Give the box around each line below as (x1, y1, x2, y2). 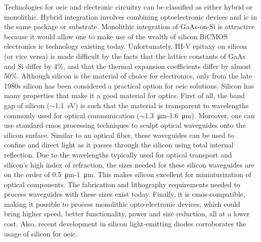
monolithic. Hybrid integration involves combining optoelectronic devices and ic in (4, 11, 257, 22)
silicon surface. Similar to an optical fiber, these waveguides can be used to (4, 129, 234, 140)
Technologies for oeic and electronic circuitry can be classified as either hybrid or (4, 2, 253, 12)
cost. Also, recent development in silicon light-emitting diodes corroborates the (4, 218, 246, 229)
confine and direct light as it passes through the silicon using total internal (4, 139, 234, 150)
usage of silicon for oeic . (4, 228, 78, 238)
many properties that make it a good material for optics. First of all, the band (4, 90, 245, 101)
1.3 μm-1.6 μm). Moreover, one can (145, 110, 255, 120)
